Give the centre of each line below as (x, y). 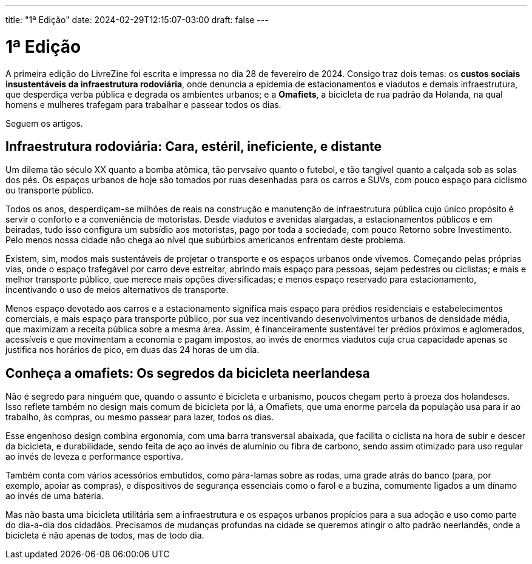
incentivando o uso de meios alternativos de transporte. (117, 290)
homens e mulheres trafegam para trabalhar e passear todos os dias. (143, 104)
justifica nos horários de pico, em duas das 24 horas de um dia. (133, 350)
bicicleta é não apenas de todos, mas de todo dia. (105, 535)
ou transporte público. (50, 190)
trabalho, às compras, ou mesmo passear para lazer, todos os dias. (140, 417)
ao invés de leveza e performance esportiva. (94, 457)
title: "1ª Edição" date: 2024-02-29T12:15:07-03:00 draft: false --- (137, 20)
